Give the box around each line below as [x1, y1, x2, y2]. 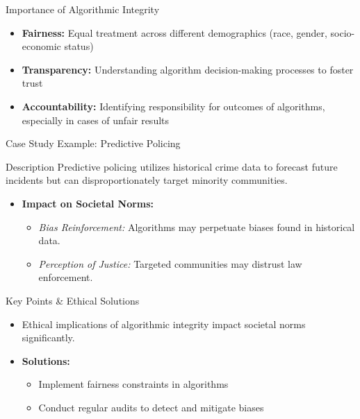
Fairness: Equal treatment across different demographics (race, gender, [22, 25, 327, 40]
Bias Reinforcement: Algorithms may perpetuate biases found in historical [38, 219, 355, 234]
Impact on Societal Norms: [22, 196, 154, 210]
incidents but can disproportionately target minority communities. [6, 173, 288, 187]
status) [64, 39, 94, 53]
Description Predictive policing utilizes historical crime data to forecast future [6, 159, 338, 173]
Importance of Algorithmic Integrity [6, 2, 160, 16]
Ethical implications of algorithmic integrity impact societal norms [22, 316, 306, 331]
